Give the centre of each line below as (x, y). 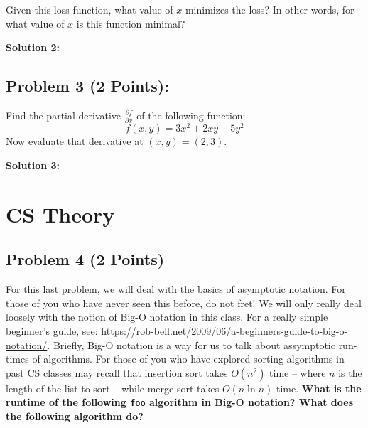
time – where (298, 372)
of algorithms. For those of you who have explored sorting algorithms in (188, 359)
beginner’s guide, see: (52, 330)
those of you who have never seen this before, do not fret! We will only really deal (184, 303)
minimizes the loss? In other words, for (270, 9)
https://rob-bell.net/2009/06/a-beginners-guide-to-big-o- (224, 330)
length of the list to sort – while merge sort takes (113, 388)
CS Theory (60, 214)
